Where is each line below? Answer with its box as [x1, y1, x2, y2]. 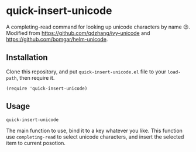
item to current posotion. [6, 139, 66, 146]
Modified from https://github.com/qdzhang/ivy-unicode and [6, 29, 150, 36]
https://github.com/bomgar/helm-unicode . [6, 36, 108, 43]
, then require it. [16, 74, 55, 81]
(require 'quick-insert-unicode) [6, 86, 88, 91]
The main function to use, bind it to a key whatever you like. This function [6, 127, 183, 134]
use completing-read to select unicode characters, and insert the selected [6, 133, 184, 140]
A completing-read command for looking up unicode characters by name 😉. [6, 23, 190, 30]
